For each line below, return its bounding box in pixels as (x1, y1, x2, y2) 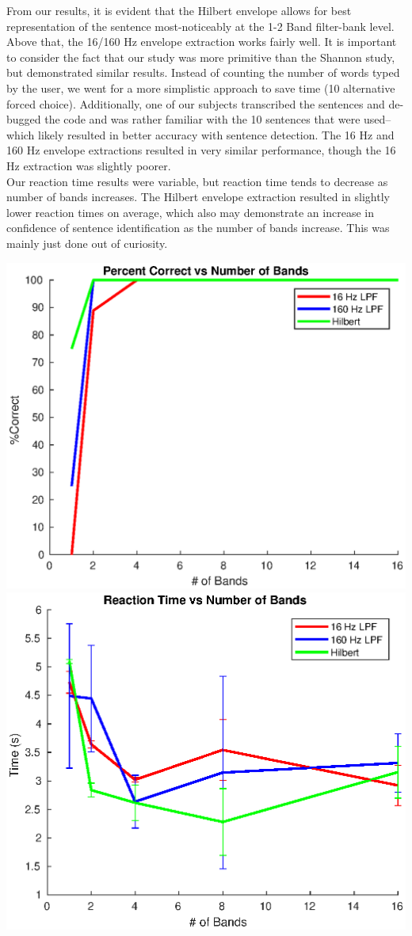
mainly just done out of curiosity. (6, 234, 168, 251)
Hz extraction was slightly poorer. (6, 157, 171, 173)
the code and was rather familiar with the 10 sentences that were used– (44, 111, 391, 127)
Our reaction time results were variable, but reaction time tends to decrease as (6, 173, 388, 189)
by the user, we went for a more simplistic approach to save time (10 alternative (6, 79, 395, 96)
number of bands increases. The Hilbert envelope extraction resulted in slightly (6, 188, 390, 205)
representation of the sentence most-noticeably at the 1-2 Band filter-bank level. (6, 17, 395, 34)
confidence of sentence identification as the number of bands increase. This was (6, 219, 390, 236)
